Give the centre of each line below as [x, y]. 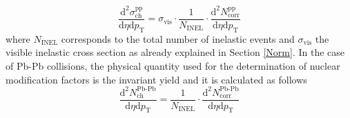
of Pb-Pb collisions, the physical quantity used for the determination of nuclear [173, 65]
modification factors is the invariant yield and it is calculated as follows [156, 79]
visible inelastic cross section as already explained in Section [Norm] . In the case [175, 52]
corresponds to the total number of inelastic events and [178, 38]
